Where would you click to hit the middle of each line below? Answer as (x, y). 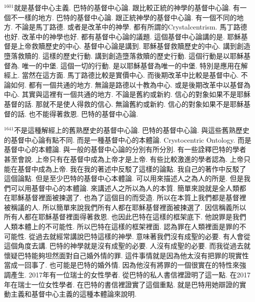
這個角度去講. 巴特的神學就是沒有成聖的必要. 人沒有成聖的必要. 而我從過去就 (127, 246)
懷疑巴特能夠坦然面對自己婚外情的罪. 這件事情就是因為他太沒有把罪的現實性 (127, 255)
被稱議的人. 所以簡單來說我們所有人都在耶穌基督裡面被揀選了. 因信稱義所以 (125, 207)
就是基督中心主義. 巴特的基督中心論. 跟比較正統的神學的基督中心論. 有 (127, 7)
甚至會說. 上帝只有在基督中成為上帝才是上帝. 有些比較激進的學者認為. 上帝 (124, 159)
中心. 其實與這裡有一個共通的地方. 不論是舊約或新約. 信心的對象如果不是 (120, 94)
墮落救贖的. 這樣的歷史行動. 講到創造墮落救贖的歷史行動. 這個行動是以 (117, 55)
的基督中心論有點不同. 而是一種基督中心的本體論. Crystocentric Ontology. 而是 (128, 139)
